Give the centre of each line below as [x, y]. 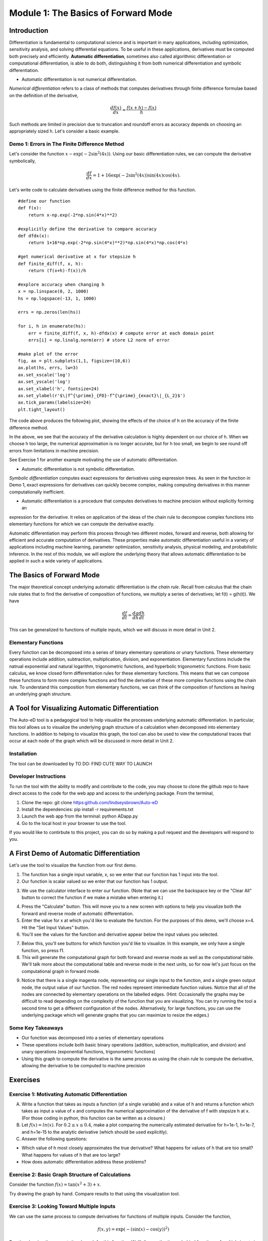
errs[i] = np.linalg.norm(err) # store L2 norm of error [99, 340]
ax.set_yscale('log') [44, 382]
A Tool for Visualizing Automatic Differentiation [84, 708]
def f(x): [30, 208]
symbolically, [23, 161]
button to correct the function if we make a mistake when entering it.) [93, 897]
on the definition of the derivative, [44, 95]
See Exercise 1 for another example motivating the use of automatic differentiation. [94, 460]
